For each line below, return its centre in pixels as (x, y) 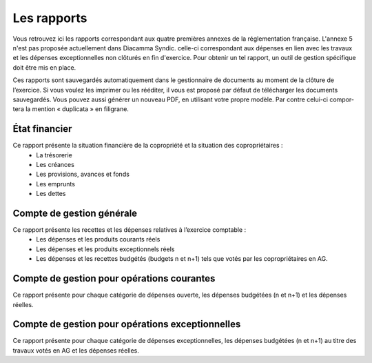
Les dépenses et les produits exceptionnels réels (105, 249)
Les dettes (51, 194)
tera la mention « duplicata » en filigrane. (71, 109)
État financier (42, 129)
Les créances (55, 164)
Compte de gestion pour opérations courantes (114, 278)
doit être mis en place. (44, 67)
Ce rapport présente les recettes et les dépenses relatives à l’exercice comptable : (130, 230)
